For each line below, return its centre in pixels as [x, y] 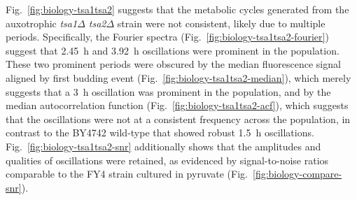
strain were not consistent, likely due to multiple [221, 23]
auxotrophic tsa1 [42, 23]
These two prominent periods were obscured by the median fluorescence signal [173, 64]
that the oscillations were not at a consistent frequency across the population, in [178, 119]
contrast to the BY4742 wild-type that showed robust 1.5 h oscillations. [160, 133]
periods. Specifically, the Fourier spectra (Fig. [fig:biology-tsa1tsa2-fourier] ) [167, 37]
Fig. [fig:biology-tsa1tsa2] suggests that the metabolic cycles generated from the [177, 9]
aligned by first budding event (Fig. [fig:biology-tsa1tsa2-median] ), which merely [178, 77]
